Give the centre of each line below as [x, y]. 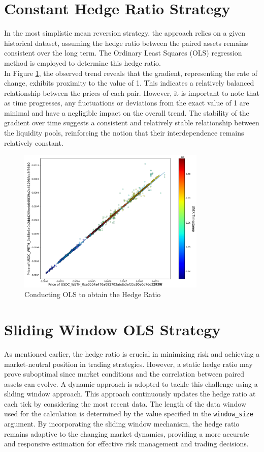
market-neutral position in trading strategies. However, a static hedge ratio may [128, 364]
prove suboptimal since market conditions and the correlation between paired [124, 374]
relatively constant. [34, 142]
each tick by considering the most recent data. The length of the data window [125, 403]
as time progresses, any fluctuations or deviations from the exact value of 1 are [127, 103]
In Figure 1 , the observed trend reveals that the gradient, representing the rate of [131, 73]
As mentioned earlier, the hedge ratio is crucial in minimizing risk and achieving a [132, 353]
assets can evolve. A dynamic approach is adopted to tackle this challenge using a [131, 383]
